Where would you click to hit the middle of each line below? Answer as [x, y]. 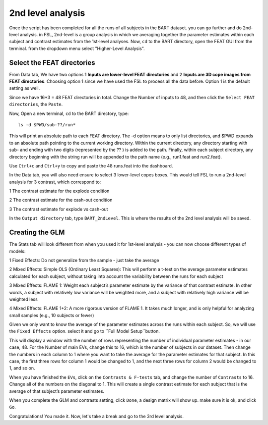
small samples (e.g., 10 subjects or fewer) [52, 315]
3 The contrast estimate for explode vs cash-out [59, 209]
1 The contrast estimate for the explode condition [59, 191]
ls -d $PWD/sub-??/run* [47, 125]
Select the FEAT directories [52, 63]
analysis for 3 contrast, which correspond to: [55, 182]
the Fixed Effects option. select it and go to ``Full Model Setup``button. [85, 331]
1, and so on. [22, 368]
